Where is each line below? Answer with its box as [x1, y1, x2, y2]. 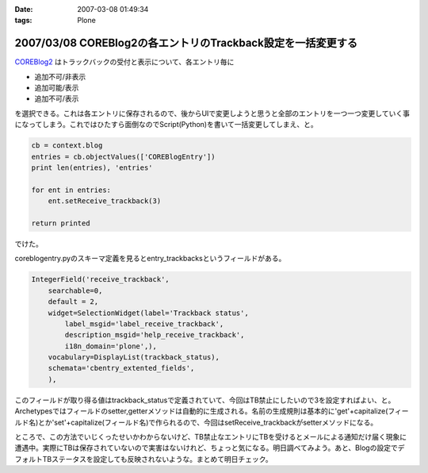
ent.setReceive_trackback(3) [48, 197, 162, 206]
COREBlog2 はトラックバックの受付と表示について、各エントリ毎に [14, 57, 235, 67]
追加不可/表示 [34, 94, 79, 103]
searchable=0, [48, 286, 103, 295]
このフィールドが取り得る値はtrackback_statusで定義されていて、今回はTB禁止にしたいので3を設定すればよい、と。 [14, 395, 396, 405]
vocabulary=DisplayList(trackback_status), [48, 353, 220, 362]
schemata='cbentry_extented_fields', [48, 363, 195, 373]
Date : [14, 5, 33, 13]
